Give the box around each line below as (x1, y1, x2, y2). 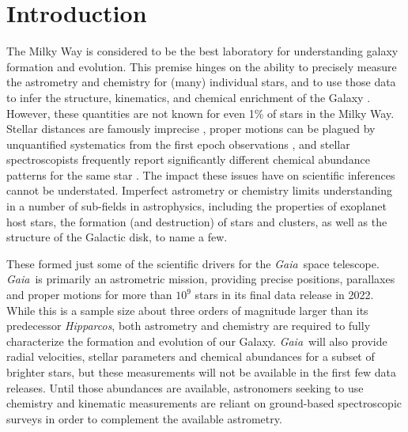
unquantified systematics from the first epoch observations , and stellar (6, 135, 350, 152)
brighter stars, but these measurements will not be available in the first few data (6, 364, 396, 380)
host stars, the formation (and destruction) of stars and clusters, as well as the (6, 213, 387, 229)
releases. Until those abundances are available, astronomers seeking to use (6, 379, 364, 396)
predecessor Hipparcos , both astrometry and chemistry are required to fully (6, 317, 371, 334)
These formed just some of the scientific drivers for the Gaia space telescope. (6, 255, 380, 271)
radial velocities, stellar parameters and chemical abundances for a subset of (6, 348, 375, 365)
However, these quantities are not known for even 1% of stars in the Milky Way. (6, 104, 395, 121)
